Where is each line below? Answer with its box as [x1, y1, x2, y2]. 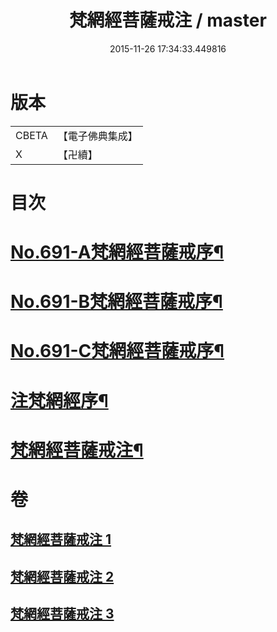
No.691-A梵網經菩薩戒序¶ [10, 241, 225, 264]
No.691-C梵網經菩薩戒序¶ [10, 340, 225, 363]
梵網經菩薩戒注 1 [10, 531, 112, 548]
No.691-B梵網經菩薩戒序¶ [10, 291, 223, 313]
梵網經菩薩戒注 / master [69, 9, 267, 32]
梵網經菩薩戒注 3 [10, 606, 115, 623]
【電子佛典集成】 [57, 129, 138, 143]
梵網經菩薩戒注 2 [10, 568, 115, 585]
